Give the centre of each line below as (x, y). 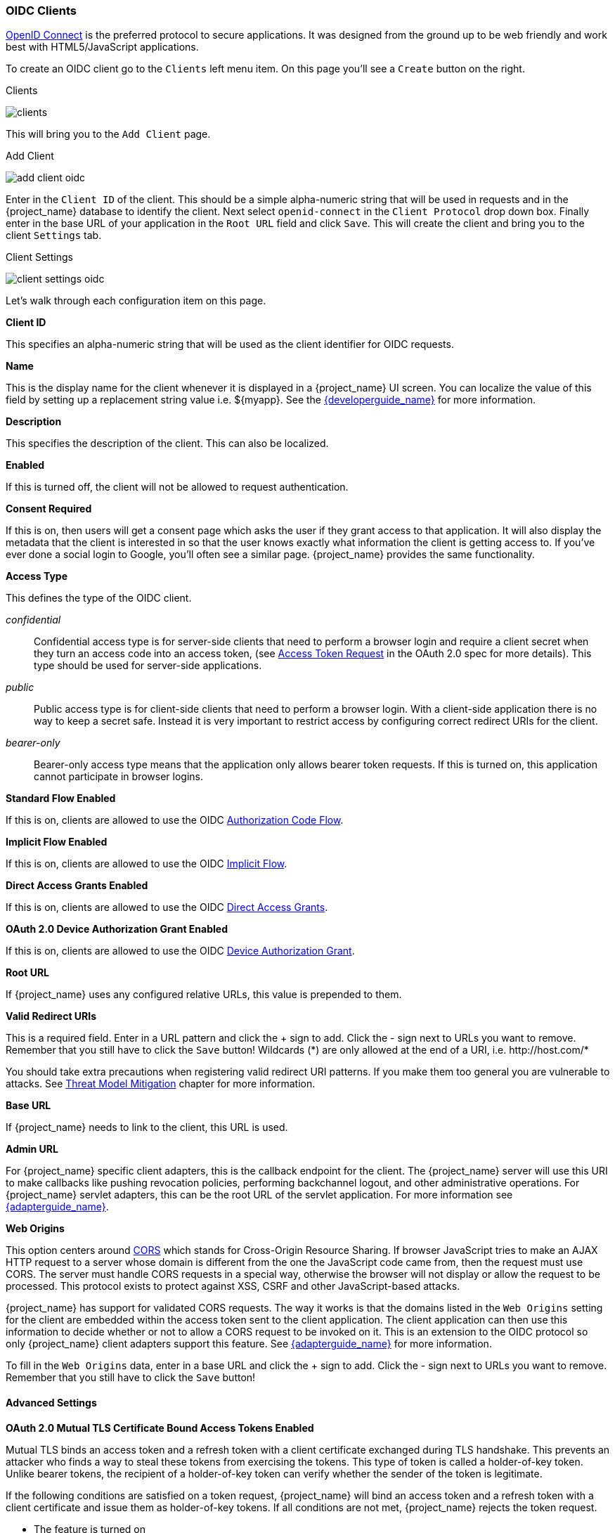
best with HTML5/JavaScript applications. (102, 47)
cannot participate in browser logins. (119, 777)
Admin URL (32, 1149)
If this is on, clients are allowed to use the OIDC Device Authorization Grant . (180, 951)
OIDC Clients (41, 11)
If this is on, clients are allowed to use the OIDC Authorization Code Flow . (175, 820)
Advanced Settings (51, 1402)
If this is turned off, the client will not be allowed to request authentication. (177, 487)
